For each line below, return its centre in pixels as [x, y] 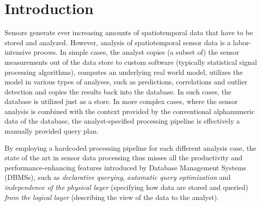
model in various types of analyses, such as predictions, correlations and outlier [126, 82]
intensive [18, 52]
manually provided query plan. [52, 131]
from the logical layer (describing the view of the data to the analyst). [112, 197]
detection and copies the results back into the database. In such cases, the [118, 91]
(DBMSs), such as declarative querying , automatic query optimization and [118, 177]
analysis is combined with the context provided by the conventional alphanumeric [130, 111]
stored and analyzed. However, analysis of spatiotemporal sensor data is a [118, 42]
